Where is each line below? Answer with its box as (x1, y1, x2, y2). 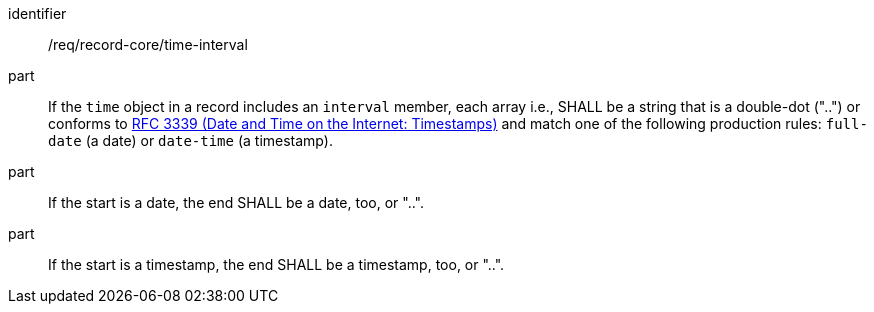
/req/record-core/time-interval (48, 36, 248, 53)
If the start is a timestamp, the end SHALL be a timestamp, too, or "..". (48, 256, 505, 273)
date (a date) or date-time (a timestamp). (48, 132, 333, 149)
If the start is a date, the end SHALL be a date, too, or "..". (48, 194, 424, 211)
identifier (8, 5, 67, 22)
